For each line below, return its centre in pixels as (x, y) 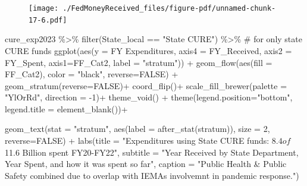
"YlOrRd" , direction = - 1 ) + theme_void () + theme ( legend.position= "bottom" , (149, 97)
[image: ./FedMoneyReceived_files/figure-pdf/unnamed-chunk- (152, 8)
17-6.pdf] (48, 20)
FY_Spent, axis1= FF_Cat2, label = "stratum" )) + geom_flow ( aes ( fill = (139, 62)
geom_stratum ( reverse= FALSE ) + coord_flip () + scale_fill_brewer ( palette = (146, 85)
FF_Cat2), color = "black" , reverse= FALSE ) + (92, 74)
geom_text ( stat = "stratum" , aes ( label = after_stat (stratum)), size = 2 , (137, 129)
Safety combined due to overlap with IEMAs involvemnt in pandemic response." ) (152, 175)
